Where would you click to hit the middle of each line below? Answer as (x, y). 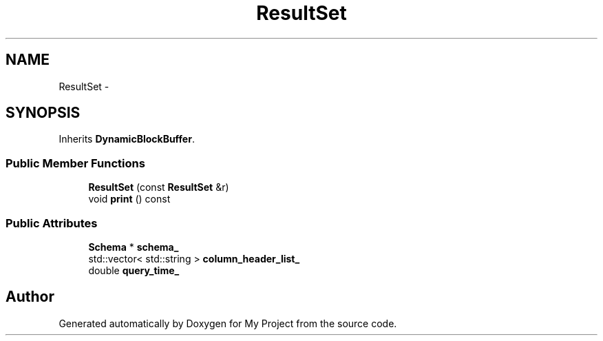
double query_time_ (134, 270)
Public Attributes (52, 223)
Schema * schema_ (134, 247)
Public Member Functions (75, 163)
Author (30, 297)
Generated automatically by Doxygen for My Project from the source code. (228, 323)
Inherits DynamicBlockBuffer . (127, 139)
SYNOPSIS (43, 113)
